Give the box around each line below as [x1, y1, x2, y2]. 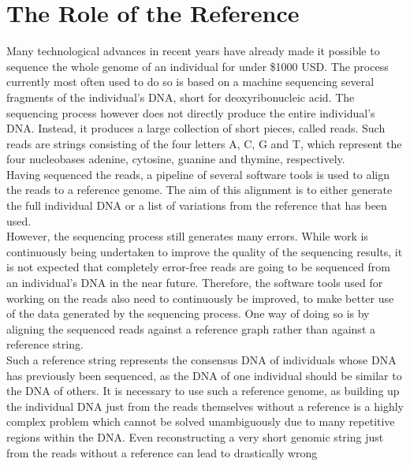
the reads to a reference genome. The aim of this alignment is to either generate [6, 181, 393, 198]
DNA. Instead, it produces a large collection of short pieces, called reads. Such [6, 120, 386, 136]
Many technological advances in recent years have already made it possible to [6, 43, 380, 59]
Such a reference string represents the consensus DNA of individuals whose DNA [6, 352, 397, 367]
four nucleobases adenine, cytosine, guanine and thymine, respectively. [6, 151, 345, 167]
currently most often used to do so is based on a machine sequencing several [6, 73, 375, 90]
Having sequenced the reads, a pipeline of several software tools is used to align [6, 166, 389, 182]
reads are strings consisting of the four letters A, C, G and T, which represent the [6, 135, 402, 151]
